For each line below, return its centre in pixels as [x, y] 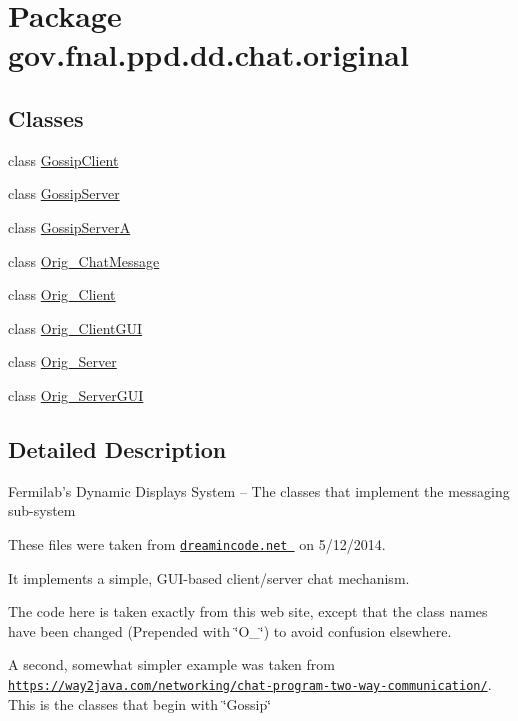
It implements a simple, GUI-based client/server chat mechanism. [209, 577]
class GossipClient [63, 159]
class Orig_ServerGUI [76, 394]
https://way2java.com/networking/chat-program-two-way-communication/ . [250, 683]
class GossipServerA [69, 226]
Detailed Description [117, 448]
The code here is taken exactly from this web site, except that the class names [248, 611]
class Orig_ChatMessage [84, 260]
